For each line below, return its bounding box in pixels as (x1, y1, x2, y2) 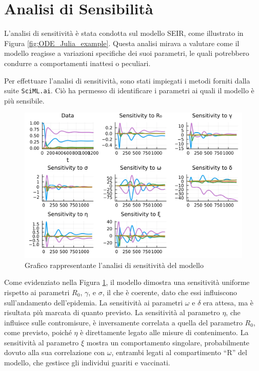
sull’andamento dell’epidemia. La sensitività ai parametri (4, 297, 183, 307)
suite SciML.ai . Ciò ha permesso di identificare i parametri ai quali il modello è (4, 85, 254, 96)
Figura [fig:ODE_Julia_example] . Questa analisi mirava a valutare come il (4, 37, 240, 48)
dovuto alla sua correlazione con (4, 347, 105, 358)
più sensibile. (4, 95, 45, 106)
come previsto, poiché (4, 327, 72, 338)
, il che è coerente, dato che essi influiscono (102, 286, 237, 297)
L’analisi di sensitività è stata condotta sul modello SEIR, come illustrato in (4, 28, 244, 38)
